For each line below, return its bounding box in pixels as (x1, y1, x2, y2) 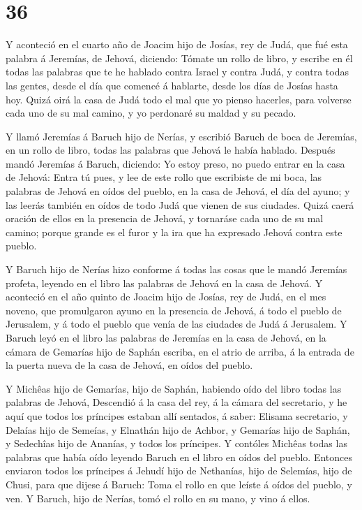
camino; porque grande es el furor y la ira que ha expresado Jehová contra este (6, 224, 342, 239)
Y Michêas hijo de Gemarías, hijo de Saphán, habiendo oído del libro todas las (6, 381, 342, 395)
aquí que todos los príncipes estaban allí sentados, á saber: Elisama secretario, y (6, 408, 348, 423)
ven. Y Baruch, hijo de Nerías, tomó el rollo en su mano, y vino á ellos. (6, 490, 310, 505)
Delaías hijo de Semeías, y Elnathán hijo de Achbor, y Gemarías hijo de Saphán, (6, 422, 350, 437)
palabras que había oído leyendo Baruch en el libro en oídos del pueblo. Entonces (6, 449, 352, 464)
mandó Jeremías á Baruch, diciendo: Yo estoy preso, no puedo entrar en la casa (6, 156, 345, 170)
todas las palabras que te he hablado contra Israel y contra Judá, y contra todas (6, 64, 349, 79)
